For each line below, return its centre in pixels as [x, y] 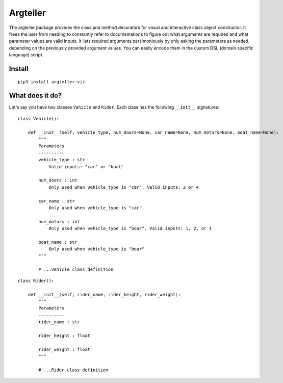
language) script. [26, 55]
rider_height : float [64, 335]
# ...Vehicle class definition [76, 269]
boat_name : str [58, 242]
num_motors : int [59, 221]
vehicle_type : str [62, 160]
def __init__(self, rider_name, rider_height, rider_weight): [104, 294]
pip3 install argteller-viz [51, 82]
